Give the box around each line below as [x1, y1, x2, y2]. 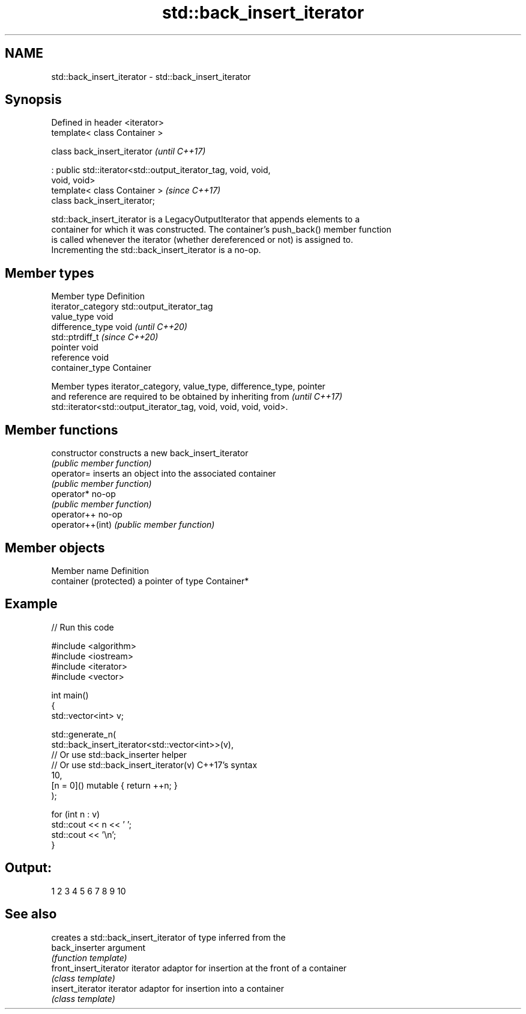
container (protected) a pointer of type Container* [51, 575, 249, 586]
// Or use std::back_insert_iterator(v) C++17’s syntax [51, 759, 258, 770]
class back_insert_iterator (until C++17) [51, 146, 206, 157]
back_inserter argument [51, 942, 146, 953]
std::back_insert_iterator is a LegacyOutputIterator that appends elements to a [51, 214, 360, 225]
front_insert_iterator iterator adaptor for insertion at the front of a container [51, 962, 347, 973]
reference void [51, 352, 109, 363]
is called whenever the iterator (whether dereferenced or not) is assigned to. [51, 234, 353, 245]
